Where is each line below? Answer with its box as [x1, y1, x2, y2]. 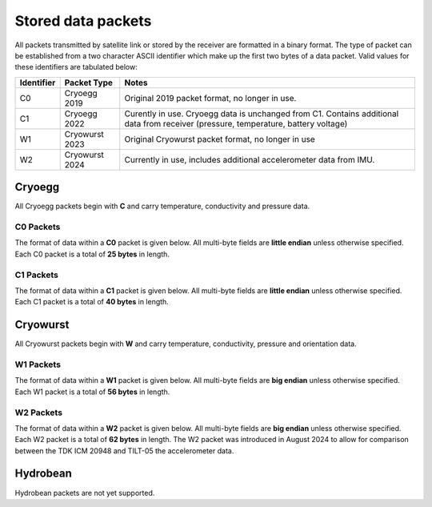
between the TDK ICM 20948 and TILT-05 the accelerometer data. [14, 445, 234, 456]
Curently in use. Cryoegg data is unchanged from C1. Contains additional [124, 108, 399, 119]
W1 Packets [14, 359, 62, 370]
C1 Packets [14, 269, 59, 280]
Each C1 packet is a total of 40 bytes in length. [14, 297, 170, 307]
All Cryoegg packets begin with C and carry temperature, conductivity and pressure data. [14, 201, 310, 211]
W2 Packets [14, 407, 63, 418]
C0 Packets [14, 221, 61, 232]
